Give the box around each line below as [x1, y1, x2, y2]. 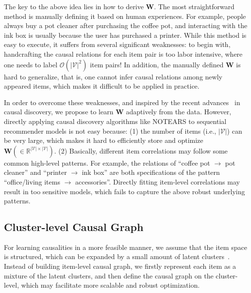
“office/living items [4, 176, 60, 186]
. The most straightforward [154, 1, 234, 11]
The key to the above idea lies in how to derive [4, 1, 144, 11]
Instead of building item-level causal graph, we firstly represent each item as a [4, 261, 236, 271]
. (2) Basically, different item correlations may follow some [54, 145, 228, 155]
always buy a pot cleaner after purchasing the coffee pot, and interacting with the [4, 20, 248, 31]
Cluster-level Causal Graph [4, 219, 144, 234]
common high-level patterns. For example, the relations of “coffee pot [4, 157, 210, 168]
